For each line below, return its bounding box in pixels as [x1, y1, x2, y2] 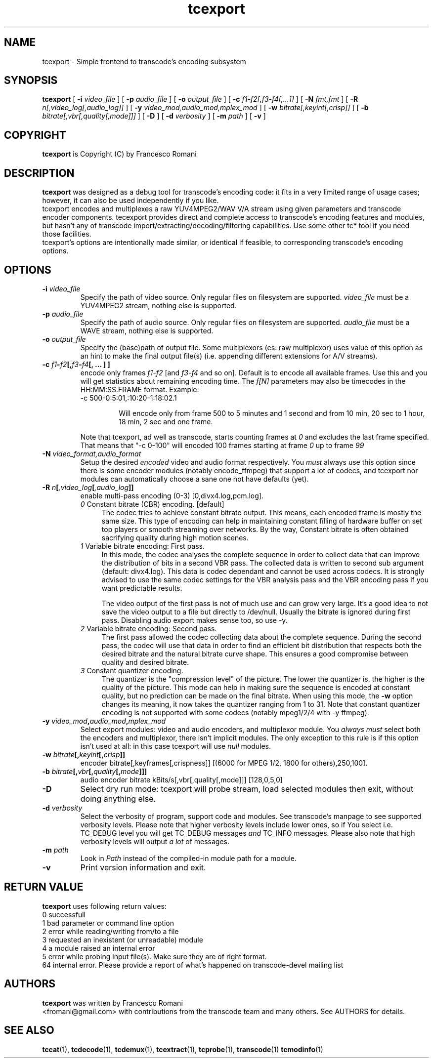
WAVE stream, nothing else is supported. [80, 326, 214, 335]
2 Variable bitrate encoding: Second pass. [80, 624, 217, 633]
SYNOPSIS [4, 74, 58, 87]
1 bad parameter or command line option [42, 918, 174, 927]
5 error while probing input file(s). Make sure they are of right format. [42, 952, 267, 961]
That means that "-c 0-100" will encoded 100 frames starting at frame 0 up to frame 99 [80, 441, 364, 449]
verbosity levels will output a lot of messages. [80, 837, 230, 846]
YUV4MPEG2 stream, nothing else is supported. [80, 301, 237, 310]
